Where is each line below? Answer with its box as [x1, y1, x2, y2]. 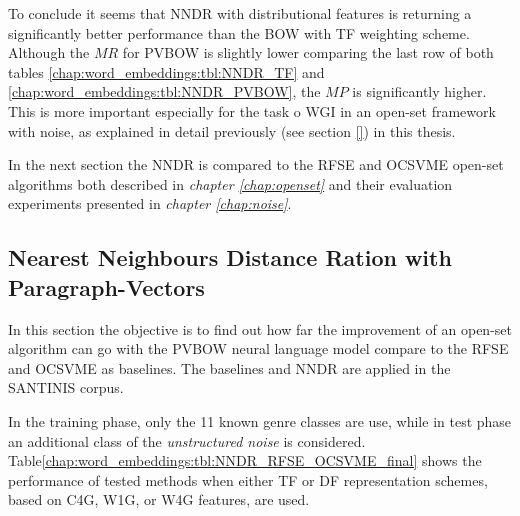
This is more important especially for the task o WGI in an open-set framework [8, 100, 496, 121]
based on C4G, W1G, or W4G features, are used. [8, 489, 310, 510]
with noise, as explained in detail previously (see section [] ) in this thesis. [8, 120, 456, 141]
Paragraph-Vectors [8, 271, 205, 302]
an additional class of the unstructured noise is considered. [8, 430, 366, 451]
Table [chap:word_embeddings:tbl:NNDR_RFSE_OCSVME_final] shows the [8, 450, 482, 471]
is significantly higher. [352, 81, 487, 102]
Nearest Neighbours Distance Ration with [8, 242, 452, 273]
